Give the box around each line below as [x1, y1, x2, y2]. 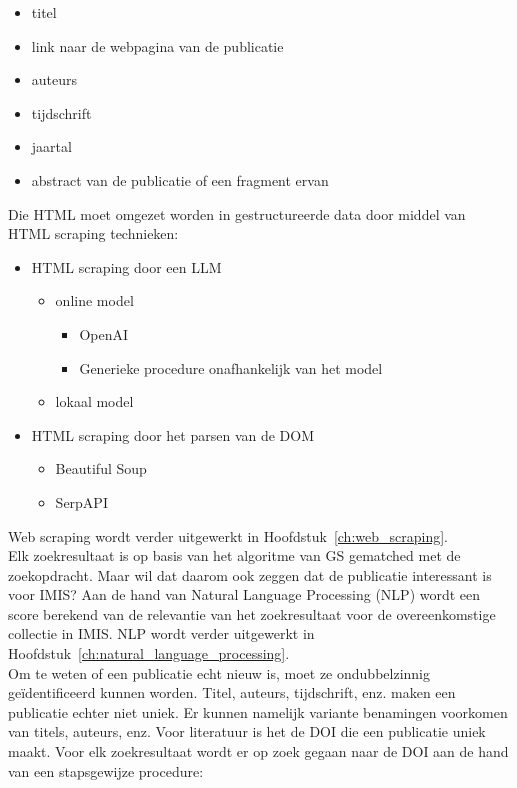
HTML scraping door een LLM [31, 256, 222, 277]
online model [55, 290, 134, 311]
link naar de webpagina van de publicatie [31, 35, 284, 56]
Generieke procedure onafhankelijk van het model [79, 357, 383, 378]
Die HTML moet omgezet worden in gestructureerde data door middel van [8, 203, 466, 224]
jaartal [31, 136, 72, 157]
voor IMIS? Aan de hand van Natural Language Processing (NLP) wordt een [8, 584, 481, 605]
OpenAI [79, 323, 129, 344]
